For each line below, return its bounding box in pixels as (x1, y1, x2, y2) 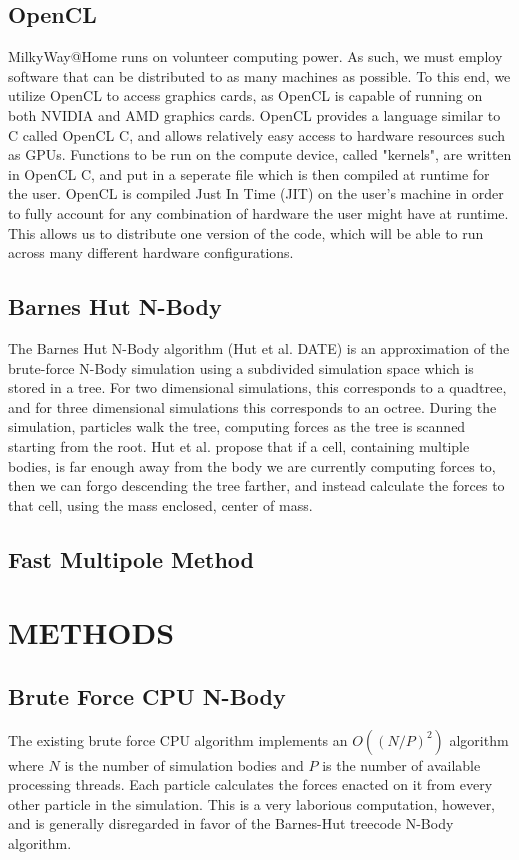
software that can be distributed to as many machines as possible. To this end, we (8, 65, 511, 86)
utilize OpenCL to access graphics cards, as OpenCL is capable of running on (8, 85, 483, 106)
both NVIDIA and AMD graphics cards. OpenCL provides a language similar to (8, 104, 501, 125)
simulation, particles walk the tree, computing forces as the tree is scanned (8, 416, 466, 437)
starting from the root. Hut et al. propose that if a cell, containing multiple (8, 435, 470, 456)
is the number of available (322, 754, 481, 775)
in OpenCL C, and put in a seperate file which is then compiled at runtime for (8, 163, 490, 184)
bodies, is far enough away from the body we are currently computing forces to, (8, 455, 496, 476)
